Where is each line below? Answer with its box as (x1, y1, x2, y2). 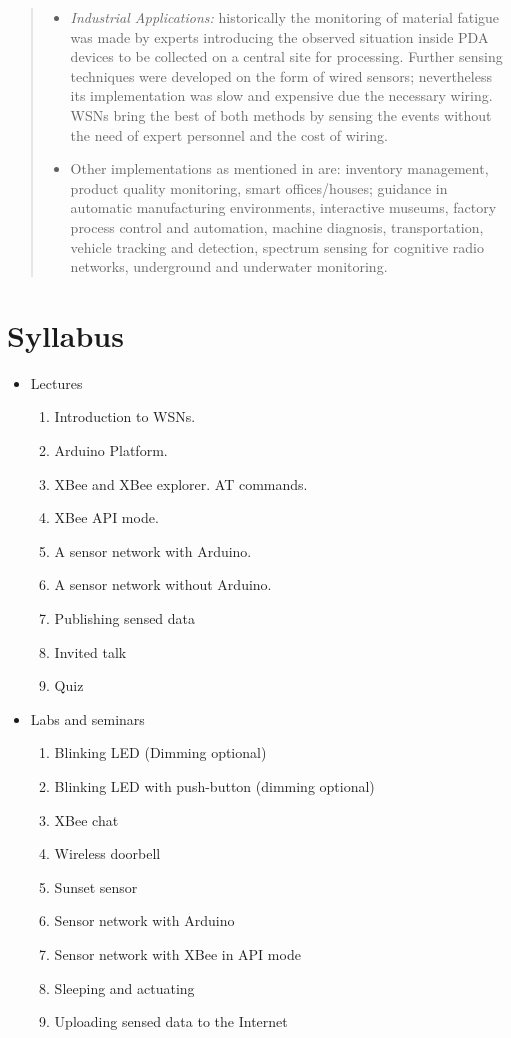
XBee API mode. (54, 507, 159, 528)
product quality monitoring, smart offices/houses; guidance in (70, 177, 448, 198)
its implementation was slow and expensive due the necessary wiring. (70, 85, 493, 106)
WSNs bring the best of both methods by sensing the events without (70, 104, 492, 125)
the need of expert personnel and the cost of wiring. (70, 124, 388, 145)
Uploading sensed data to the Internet (54, 1011, 288, 1032)
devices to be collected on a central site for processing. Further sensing (70, 46, 503, 67)
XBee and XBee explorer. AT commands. (54, 473, 308, 494)
